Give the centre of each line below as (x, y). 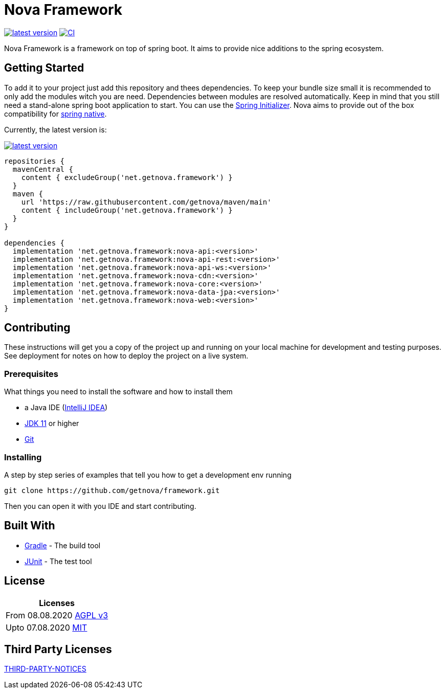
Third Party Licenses (58, 650)
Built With (30, 526)
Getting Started (44, 68)
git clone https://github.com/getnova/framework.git (112, 490)
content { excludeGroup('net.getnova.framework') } (127, 177)
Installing (23, 457)
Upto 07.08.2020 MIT (47, 627)
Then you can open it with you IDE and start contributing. (100, 506)
